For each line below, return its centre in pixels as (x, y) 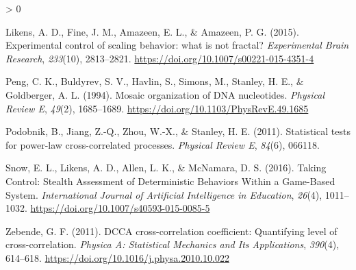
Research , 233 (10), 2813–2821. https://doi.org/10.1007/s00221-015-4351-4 (160, 58)
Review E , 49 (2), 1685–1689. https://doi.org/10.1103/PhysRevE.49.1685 (157, 108)
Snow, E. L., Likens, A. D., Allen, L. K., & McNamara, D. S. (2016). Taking (166, 168)
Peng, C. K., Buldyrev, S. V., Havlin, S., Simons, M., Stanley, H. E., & (155, 81)
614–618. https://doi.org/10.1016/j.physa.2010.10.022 (117, 257)
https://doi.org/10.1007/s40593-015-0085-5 (120, 208)
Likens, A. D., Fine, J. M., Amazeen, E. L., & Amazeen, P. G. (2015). (152, 31)
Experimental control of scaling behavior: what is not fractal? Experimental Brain (177, 45)
